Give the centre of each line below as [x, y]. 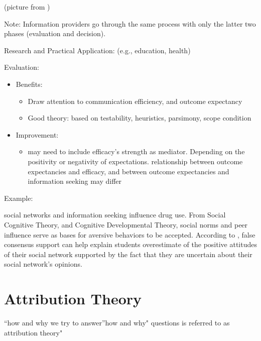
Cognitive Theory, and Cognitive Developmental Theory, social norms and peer [126, 224]
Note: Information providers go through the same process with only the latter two [130, 23]
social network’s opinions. [43, 264]
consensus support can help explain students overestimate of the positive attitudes [130, 244]
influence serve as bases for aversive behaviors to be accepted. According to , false [130, 234]
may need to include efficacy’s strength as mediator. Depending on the [136, 151]
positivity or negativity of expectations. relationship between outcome [135, 161]
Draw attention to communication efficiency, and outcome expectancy [135, 101]
